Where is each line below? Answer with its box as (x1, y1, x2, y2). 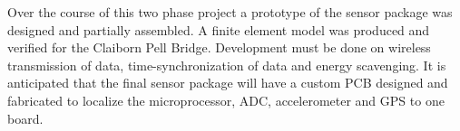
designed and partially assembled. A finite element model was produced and (7, 20, 430, 39)
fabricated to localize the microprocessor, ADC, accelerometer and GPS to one (7, 90, 445, 109)
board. (7, 108, 44, 127)
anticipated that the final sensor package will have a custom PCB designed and (7, 73, 448, 92)
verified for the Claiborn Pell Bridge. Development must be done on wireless (7, 38, 431, 57)
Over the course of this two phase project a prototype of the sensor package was (7, 3, 453, 21)
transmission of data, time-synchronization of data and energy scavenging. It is (7, 55, 446, 74)
